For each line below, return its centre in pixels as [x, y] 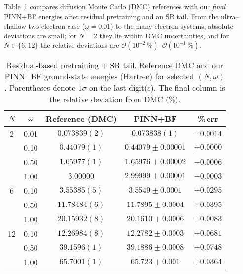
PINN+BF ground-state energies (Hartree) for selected [99, 76]
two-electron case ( [56, 26]
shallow [15, 26]
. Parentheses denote [40, 88]
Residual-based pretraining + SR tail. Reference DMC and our [115, 65]
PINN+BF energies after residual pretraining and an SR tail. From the [111, 16]
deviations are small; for [40, 35]
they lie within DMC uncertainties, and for [164, 35]
